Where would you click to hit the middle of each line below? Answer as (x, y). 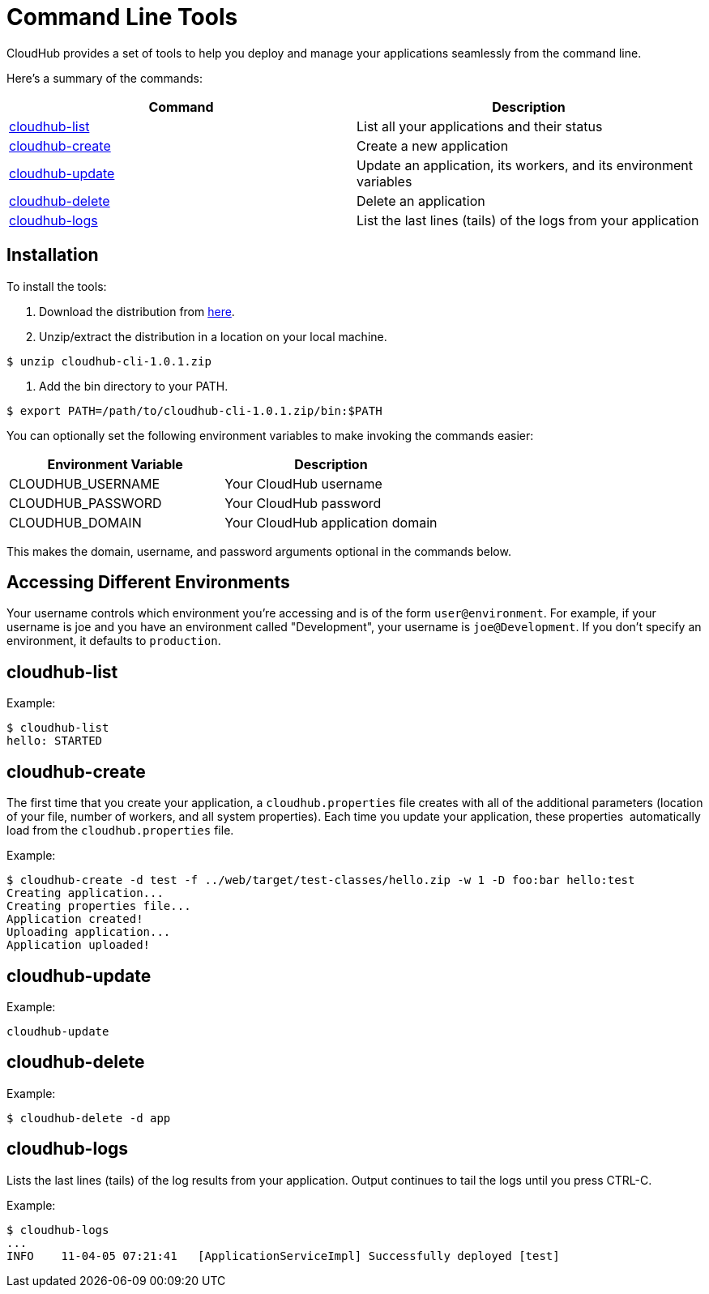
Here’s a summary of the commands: (105, 78)
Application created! (75, 919)
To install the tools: (57, 286)
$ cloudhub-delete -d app (89, 1118)
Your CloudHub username (303, 483)
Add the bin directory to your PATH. (134, 386)
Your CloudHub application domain (331, 522)
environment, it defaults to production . (114, 641)
